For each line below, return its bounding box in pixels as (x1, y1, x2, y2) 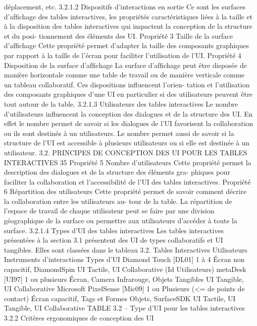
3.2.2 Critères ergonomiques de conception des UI (4, 313, 154, 323)
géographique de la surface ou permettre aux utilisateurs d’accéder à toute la (4, 215, 238, 226)
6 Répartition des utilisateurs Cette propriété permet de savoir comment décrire (4, 186, 247, 196)
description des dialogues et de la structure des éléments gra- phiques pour (4, 167, 230, 177)
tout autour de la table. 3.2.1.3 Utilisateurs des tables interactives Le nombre (4, 98, 238, 109)
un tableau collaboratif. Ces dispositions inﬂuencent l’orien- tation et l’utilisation (4, 79, 250, 89)
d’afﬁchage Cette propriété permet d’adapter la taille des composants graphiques (4, 40, 249, 51)
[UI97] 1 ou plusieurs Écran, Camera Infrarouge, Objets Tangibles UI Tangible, (4, 273, 244, 284)
